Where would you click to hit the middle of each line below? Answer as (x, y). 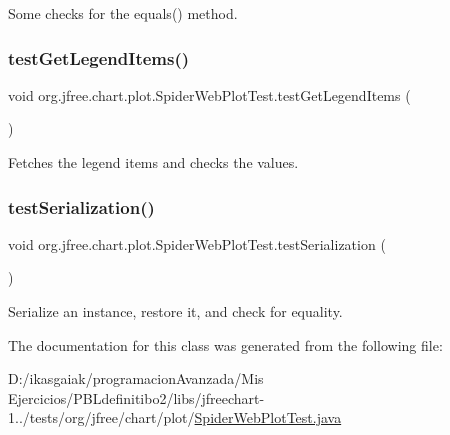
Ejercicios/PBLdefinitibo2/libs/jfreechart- (136, 397)
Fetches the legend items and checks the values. (153, 162)
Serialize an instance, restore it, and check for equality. (175, 311)
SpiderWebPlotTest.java (268, 417)
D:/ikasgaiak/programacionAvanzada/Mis (136, 378)
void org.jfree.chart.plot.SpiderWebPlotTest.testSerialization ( (197, 243)
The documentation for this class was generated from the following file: (225, 344)
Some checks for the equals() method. (123, 13)
